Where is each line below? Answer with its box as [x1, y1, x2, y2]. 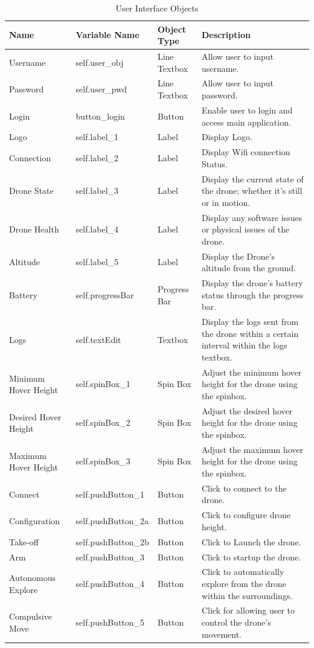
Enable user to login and [201, 103, 293, 116]
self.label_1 [75, 130, 119, 143]
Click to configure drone [201, 508, 290, 521]
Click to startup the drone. [201, 550, 301, 563]
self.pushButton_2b [75, 535, 149, 548]
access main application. [201, 115, 291, 128]
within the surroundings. [201, 589, 293, 601]
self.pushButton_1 [75, 487, 145, 500]
